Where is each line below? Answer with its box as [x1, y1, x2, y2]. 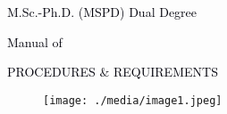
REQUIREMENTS [113, 62, 218, 81]
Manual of [7, 32, 63, 51]
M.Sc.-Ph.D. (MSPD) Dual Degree [7, 3, 198, 20]
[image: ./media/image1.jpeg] [43, 94, 223, 107]
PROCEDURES [7, 62, 96, 81]
